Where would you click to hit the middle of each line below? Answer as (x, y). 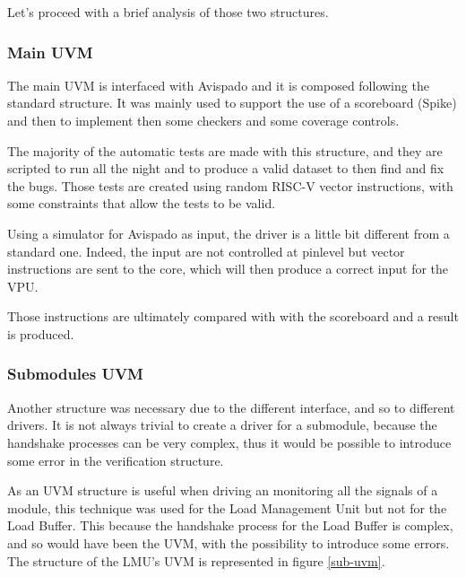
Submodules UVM (75, 374)
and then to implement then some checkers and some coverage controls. (203, 120)
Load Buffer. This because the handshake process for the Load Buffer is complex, (230, 525)
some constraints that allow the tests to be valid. (142, 203)
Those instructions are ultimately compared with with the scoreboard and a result (233, 316)
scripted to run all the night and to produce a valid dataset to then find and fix (226, 168)
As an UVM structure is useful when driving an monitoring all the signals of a (223, 490)
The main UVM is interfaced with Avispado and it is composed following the (218, 85)
